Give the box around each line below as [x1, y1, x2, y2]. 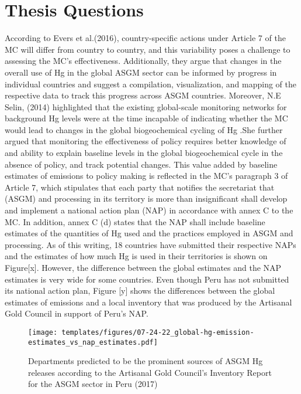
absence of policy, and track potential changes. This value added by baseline [5, 158, 278, 170]
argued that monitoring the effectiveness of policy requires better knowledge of [5, 135, 286, 147]
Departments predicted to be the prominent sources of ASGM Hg [28, 355, 263, 367]
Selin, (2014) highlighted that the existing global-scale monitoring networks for [5, 100, 287, 113]
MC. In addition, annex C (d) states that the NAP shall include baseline [5, 215, 265, 227]
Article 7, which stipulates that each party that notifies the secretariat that [5, 181, 275, 193]
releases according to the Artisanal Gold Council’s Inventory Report [28, 366, 272, 378]
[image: [28, 328, 58, 337]
